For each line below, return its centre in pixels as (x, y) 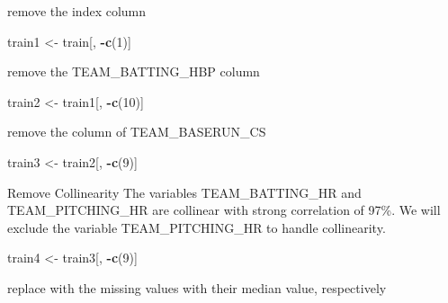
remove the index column (77, 11)
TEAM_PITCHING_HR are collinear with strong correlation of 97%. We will (224, 210)
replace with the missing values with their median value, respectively (197, 287)
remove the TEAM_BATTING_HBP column (134, 71)
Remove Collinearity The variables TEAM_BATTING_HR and (184, 192)
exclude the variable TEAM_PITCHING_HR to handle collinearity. (197, 227)
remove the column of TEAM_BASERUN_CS (137, 132)
